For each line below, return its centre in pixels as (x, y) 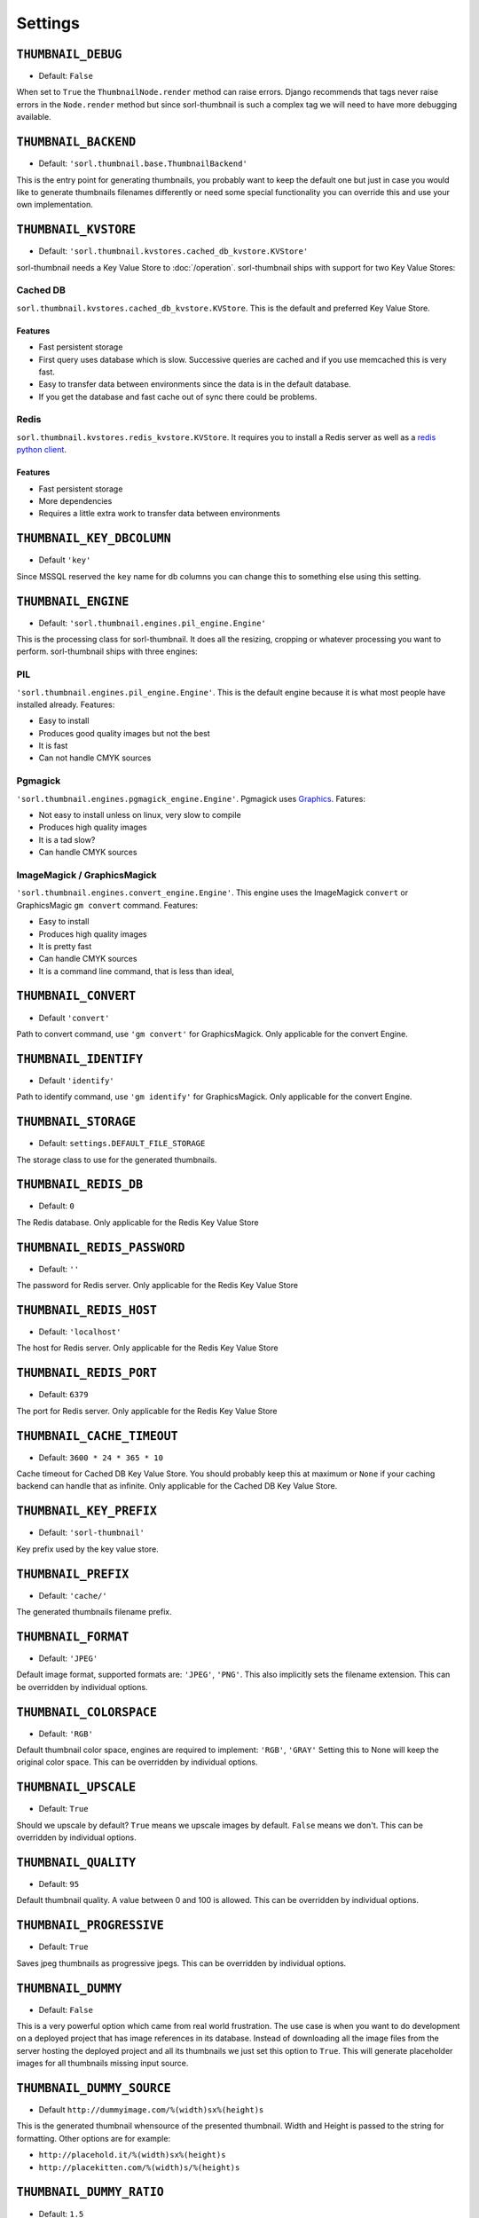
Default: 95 (59, 1884)
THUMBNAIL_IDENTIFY (80, 1059)
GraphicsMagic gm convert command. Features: (107, 905)
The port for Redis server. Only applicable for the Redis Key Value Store (147, 1411)
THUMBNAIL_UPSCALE (76, 1787)
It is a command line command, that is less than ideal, (137, 971)
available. (34, 117)
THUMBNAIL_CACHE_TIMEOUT (97, 1436)
